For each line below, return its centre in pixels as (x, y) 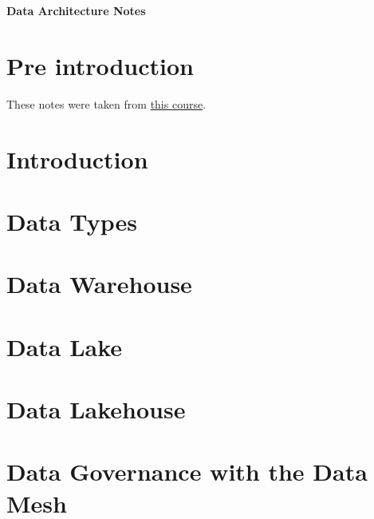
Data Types (72, 221)
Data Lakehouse (96, 409)
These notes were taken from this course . (106, 103)
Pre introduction (100, 65)
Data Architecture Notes (76, 10)
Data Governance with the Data (187, 471)
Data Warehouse (99, 284)
